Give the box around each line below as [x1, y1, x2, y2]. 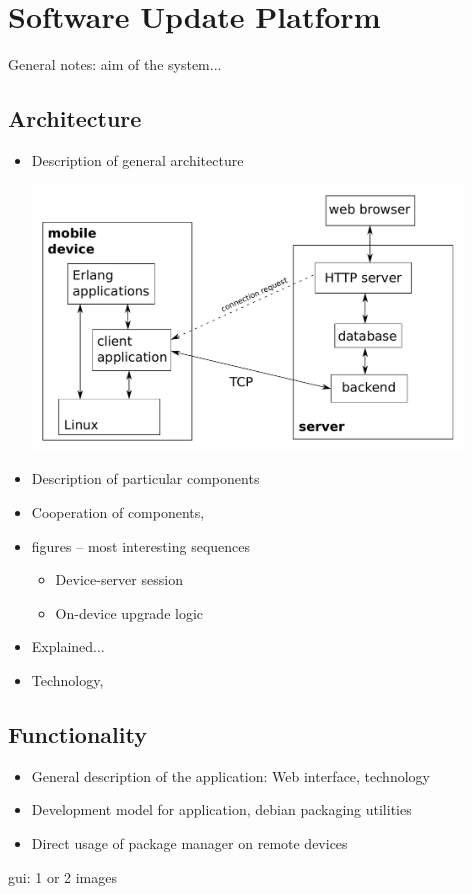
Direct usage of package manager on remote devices [31, 832, 348, 853]
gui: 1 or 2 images [8, 866, 117, 887]
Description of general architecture [31, 149, 244, 170]
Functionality [8, 718, 147, 749]
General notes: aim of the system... [8, 54, 222, 75]
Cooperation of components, [31, 502, 205, 522]
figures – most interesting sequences [31, 535, 250, 556]
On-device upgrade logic [55, 602, 204, 623]
